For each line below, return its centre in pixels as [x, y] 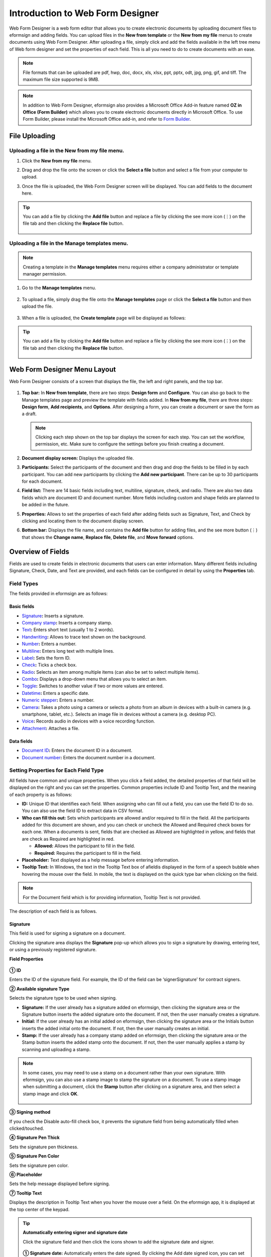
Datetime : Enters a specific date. [56, 693]
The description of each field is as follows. [53, 911]
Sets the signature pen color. [39, 1165]
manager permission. [45, 274]
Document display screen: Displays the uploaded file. [78, 458]
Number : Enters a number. [49, 644]
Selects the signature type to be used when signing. [63, 998]
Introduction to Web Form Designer [84, 13]
